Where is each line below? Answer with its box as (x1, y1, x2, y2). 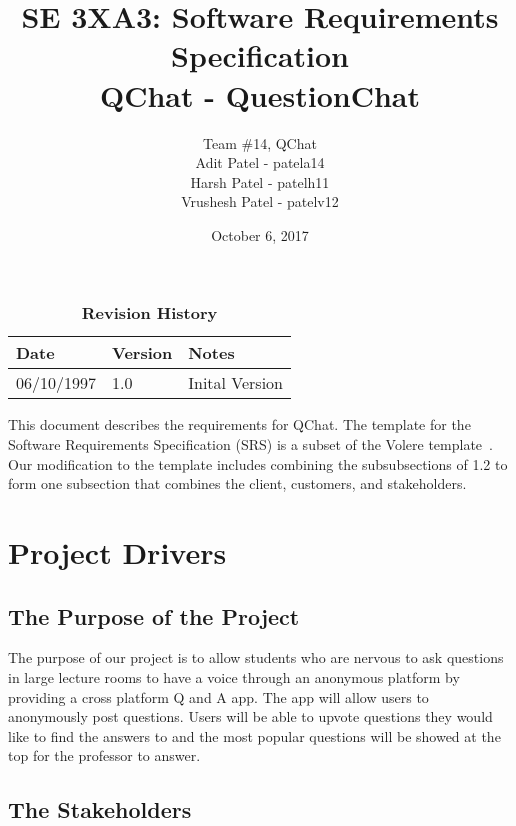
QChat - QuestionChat (99, 74, 420, 115)
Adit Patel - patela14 (195, 152, 325, 173)
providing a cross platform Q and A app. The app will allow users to (8, 686, 429, 707)
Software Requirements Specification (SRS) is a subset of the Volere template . (8, 434, 493, 455)
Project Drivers (8, 532, 227, 573)
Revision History (81, 301, 218, 325)
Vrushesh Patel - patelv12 (181, 191, 339, 212)
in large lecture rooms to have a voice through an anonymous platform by (8, 667, 460, 688)
